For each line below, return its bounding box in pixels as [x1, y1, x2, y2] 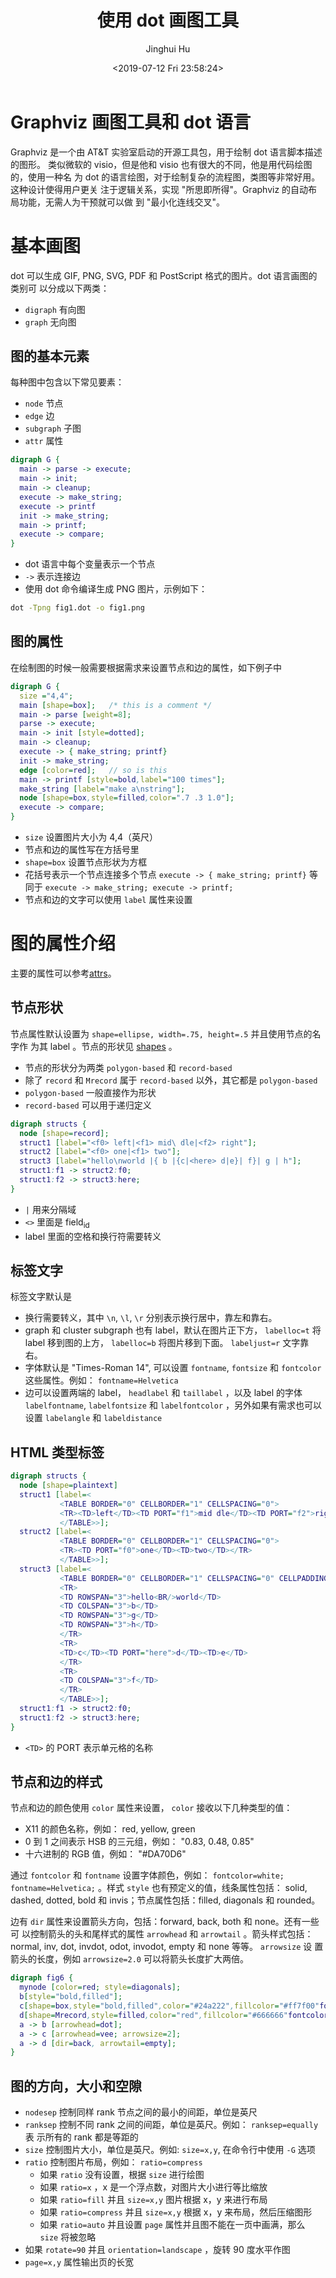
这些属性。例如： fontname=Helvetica [24, 1374, 179, 1386]
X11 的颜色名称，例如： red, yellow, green [24, 1823, 196, 1835]
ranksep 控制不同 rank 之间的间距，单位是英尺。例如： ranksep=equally [24, 2119, 319, 2131]
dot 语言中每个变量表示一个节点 [24, 558, 156, 570]
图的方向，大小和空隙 [10, 2077, 142, 2095]
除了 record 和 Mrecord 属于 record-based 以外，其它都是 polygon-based [24, 1074, 318, 1086]
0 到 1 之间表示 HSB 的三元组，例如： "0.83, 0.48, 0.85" [24, 1836, 255, 1848]
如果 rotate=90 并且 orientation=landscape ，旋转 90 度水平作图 [24, 2244, 291, 2256]
